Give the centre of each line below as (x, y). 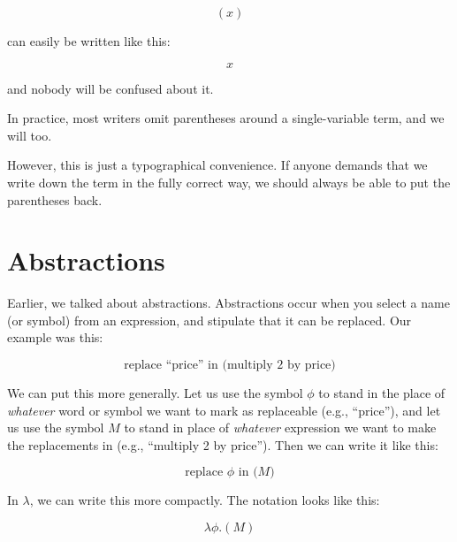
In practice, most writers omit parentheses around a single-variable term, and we (226, 118)
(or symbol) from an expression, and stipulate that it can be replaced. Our (209, 320)
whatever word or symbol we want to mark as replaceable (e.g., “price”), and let (224, 410)
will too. (30, 135)
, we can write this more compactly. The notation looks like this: (205, 500)
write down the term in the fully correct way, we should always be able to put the (229, 182)
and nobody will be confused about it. (110, 88)
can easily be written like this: (89, 41)
